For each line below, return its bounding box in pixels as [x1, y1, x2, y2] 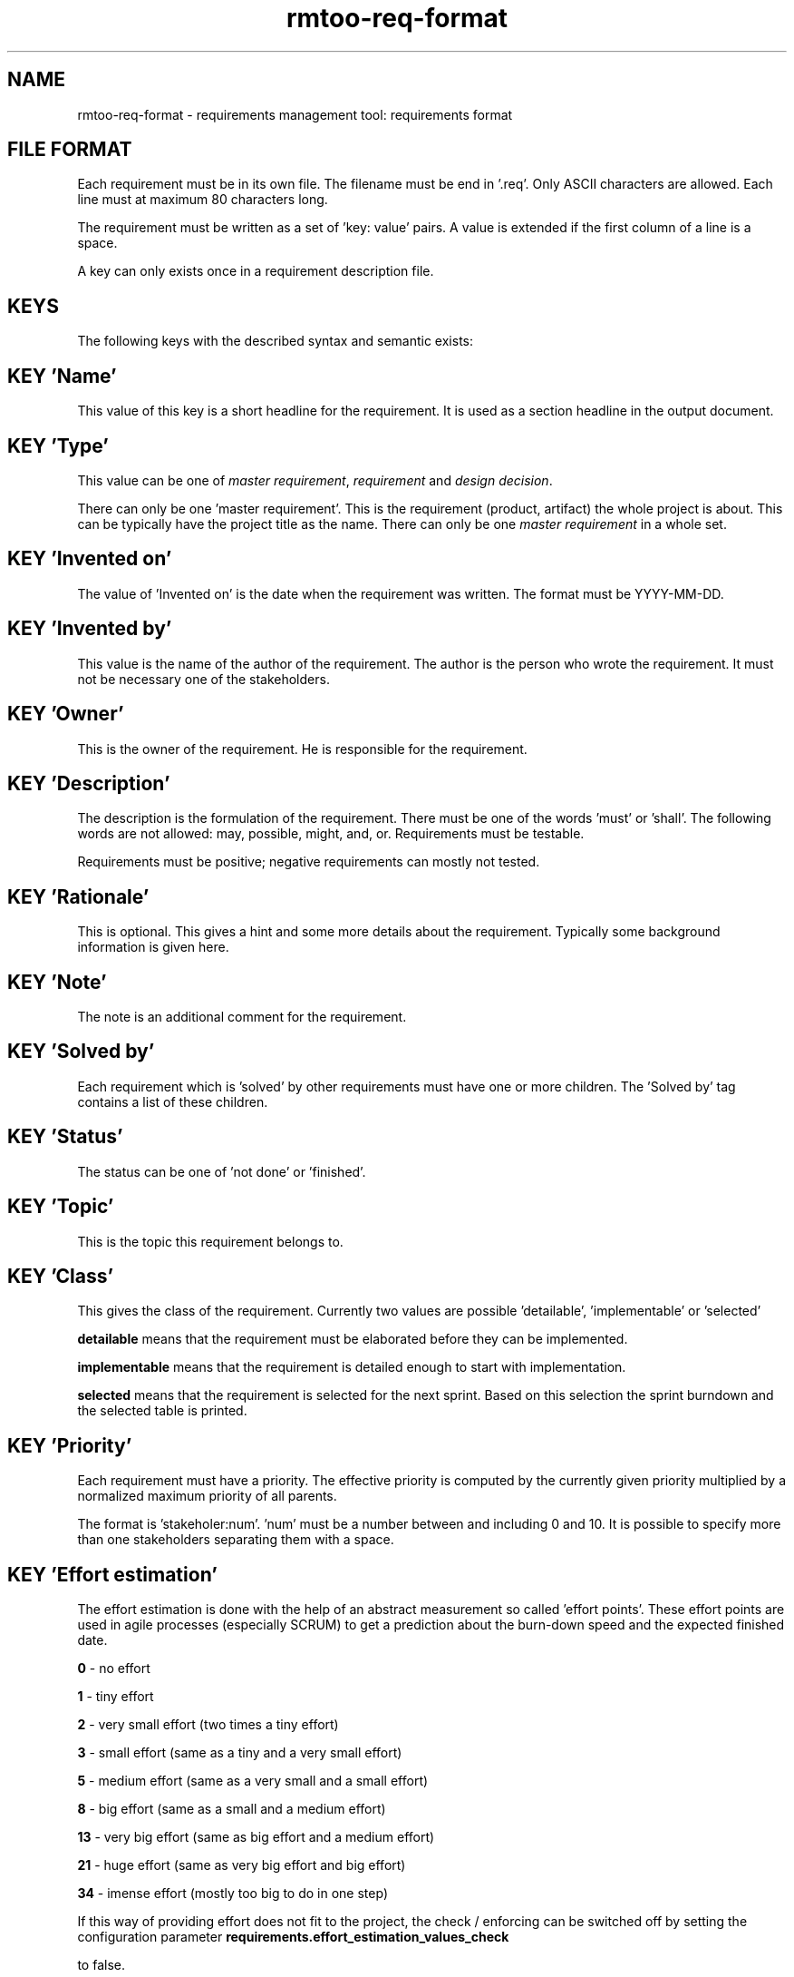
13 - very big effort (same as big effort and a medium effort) [77, 1829, 435, 1845]
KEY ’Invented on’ [7, 547, 172, 571]
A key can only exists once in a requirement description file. [77, 263, 434, 279]
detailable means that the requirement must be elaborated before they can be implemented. [77, 1331, 628, 1347]
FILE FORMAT [7, 138, 132, 161]
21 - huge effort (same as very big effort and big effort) [77, 1857, 406, 1874]
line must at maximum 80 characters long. [77, 191, 328, 208]
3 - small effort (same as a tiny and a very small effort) [77, 1745, 402, 1761]
